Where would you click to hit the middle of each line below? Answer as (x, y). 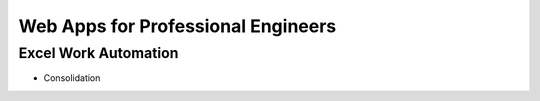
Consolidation (72, 78)
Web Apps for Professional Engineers (177, 26)
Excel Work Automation (98, 53)
